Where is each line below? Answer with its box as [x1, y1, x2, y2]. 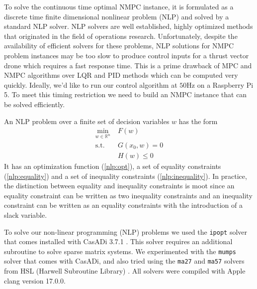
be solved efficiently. [4, 99, 65, 109]
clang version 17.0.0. [4, 275, 66, 286]
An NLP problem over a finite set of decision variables [4, 116, 170, 126]
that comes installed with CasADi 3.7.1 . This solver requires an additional [4, 236, 233, 247]
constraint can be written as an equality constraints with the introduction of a [4, 200, 243, 210]
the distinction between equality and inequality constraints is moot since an [4, 180, 235, 191]
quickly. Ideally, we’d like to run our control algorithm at [4, 79, 177, 90]
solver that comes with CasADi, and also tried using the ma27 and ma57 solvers [4, 256, 245, 266]
